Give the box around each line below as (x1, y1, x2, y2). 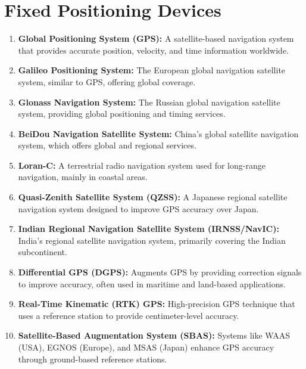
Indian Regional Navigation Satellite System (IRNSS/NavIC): (18, 222, 279, 235)
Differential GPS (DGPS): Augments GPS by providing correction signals (18, 266, 302, 278)
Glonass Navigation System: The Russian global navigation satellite (18, 95, 280, 108)
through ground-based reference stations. (18, 352, 167, 365)
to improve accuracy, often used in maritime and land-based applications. (18, 277, 286, 290)
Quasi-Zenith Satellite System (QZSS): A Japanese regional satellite (18, 191, 288, 203)
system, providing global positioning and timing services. (18, 107, 226, 120)
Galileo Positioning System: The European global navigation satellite (18, 64, 286, 76)
